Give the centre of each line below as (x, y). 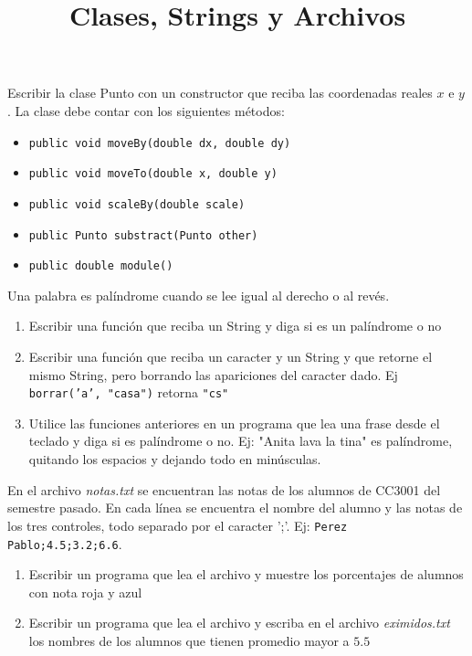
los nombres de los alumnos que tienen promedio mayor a (189, 640)
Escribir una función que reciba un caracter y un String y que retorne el (231, 357)
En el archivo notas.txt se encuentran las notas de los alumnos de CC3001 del (224, 489)
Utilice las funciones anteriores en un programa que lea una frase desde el (234, 423)
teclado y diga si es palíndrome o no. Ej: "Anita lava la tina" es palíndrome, (241, 441)
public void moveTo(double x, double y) (153, 174)
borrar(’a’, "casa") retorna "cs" (129, 392)
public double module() (101, 266)
